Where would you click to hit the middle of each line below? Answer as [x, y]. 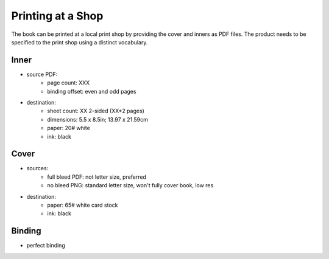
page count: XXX [69, 83]
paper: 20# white [69, 128]
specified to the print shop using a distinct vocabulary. [80, 42]
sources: [37, 168]
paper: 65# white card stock [83, 205]
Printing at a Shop [57, 16]
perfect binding [46, 246]
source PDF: [42, 74]
